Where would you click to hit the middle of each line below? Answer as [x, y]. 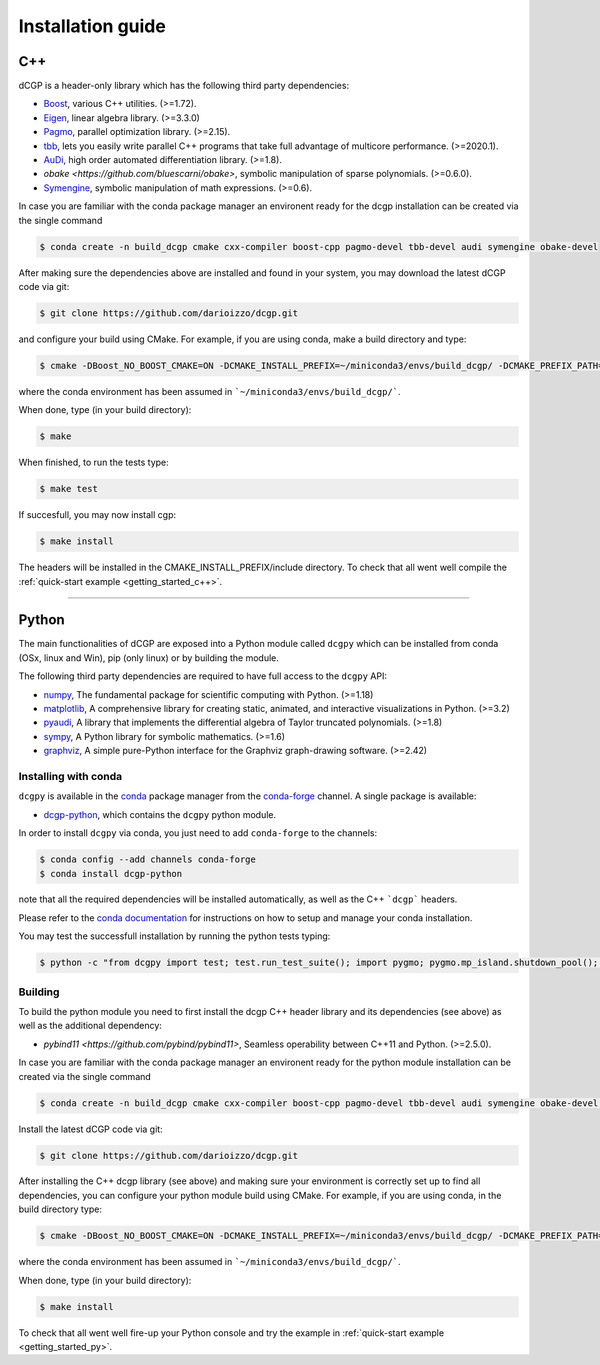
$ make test [69, 489]
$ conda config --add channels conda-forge [148, 859]
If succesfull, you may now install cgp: [97, 515]
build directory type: [60, 1209]
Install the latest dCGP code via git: [91, 1129]
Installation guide [92, 26]
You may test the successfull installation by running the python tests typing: [174, 936]
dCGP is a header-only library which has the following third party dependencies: [184, 86]
